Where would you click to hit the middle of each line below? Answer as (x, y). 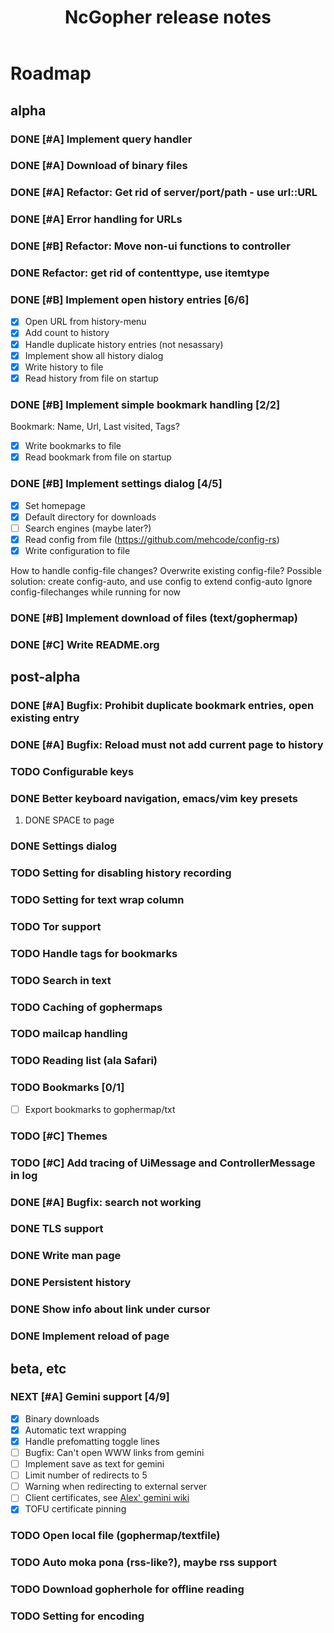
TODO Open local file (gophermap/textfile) (115, 1536)
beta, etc (38, 1368)
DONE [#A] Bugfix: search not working (106, 1202)
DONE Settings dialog (64, 846)
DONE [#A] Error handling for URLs (96, 219)
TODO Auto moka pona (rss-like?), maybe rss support (143, 1563)
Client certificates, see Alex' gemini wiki (107, 1498)
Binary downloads (62, 1418)
